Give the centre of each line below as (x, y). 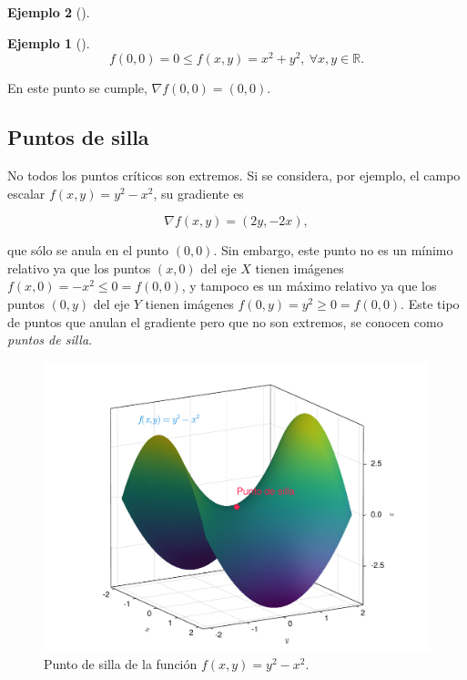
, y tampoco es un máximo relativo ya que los (309, 286)
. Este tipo (430, 304)
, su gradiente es (198, 193)
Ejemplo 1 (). (49, 42)
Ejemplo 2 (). (49, 12)
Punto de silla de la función (121, 664)
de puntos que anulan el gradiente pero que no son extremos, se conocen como (225, 321)
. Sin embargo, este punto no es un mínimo (333, 250)
